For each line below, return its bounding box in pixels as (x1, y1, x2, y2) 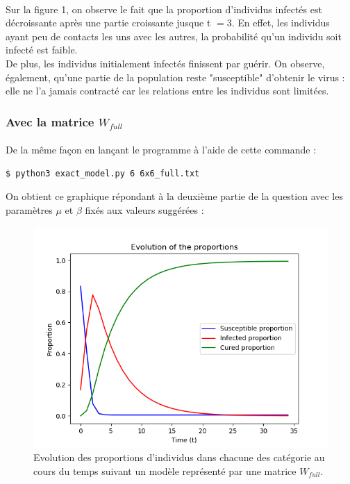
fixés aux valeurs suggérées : (85, 202, 204, 217)
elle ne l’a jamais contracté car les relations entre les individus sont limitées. (6, 83, 329, 98)
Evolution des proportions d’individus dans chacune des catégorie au (33, 450, 325, 465)
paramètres (6, 202, 53, 217)
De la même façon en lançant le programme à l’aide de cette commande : (6, 142, 317, 157)
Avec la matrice (6, 112, 94, 130)
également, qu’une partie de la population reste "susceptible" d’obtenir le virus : (6, 69, 345, 84)
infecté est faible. (6, 42, 78, 57)
